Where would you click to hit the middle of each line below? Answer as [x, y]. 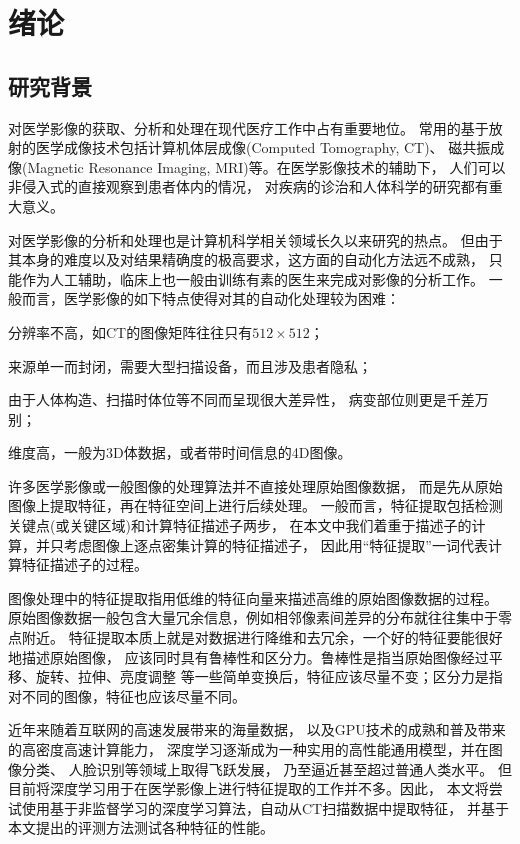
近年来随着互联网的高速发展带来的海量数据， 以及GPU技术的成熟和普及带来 [257, 729]
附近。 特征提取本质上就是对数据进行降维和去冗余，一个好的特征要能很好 [262, 637]
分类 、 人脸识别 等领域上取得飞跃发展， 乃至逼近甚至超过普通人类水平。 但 [266, 768]
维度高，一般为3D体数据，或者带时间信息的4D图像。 [180, 452]
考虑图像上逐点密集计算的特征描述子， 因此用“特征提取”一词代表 [275, 544]
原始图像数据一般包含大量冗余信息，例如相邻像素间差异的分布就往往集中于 [253, 617]
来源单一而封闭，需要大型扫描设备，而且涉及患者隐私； [190, 365]
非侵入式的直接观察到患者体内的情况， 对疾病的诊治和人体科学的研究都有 [248, 186]
